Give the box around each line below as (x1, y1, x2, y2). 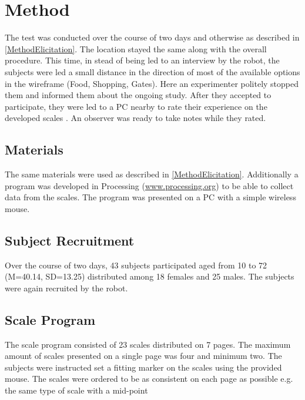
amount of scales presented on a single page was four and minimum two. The (5, 349, 282, 362)
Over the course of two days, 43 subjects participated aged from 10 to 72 (5, 258, 267, 271)
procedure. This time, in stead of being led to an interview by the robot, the (5, 54, 280, 66)
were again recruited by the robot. (5, 281, 128, 294)
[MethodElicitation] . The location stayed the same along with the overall (5, 42, 267, 55)
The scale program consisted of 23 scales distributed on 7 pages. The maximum (5, 338, 291, 350)
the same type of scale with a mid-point (5, 384, 148, 396)
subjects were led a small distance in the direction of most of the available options (5, 65, 300, 78)
